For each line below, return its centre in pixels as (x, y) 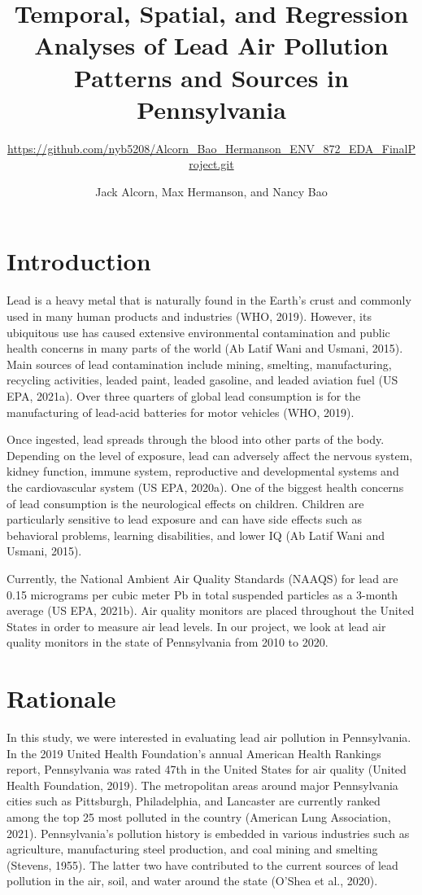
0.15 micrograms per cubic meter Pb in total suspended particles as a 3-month (202, 594)
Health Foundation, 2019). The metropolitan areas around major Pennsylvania (202, 785)
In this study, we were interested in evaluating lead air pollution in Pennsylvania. (209, 737)
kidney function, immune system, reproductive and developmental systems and (203, 471)
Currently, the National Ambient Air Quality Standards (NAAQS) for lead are (202, 578)
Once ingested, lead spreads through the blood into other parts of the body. (196, 439)
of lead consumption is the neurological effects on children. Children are (185, 503)
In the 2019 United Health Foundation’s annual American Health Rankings (194, 753)
